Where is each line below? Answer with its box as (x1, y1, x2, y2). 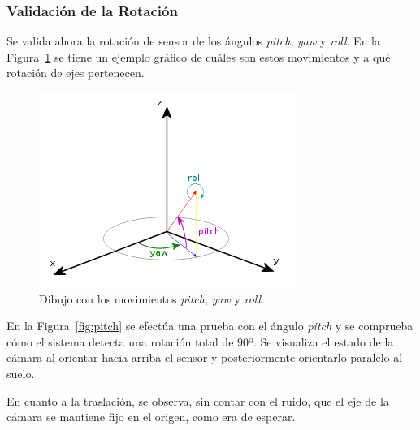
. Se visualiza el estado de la (253, 333, 394, 350)
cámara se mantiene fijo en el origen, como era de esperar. (6, 408, 296, 425)
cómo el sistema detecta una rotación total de (6, 333, 234, 350)
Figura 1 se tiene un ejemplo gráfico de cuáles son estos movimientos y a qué (6, 48, 391, 65)
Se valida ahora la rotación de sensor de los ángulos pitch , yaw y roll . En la (6, 32, 380, 49)
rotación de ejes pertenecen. (6, 64, 145, 81)
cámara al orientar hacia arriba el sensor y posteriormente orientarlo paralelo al (6, 349, 403, 366)
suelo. (6, 364, 35, 381)
